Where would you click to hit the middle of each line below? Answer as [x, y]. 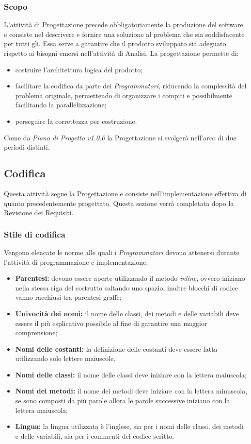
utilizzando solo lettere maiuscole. [65, 358]
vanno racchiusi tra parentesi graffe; [68, 297]
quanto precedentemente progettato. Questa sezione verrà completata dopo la [119, 203]
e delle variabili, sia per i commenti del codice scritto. [95, 435]
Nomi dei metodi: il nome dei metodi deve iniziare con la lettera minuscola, [131, 391]
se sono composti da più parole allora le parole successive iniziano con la [123, 401]
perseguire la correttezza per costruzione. [76, 121]
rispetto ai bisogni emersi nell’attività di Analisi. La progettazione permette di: [121, 53]
